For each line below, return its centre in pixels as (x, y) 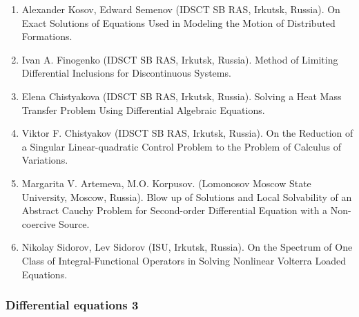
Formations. (47, 36)
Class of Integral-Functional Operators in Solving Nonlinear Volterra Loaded (184, 260)
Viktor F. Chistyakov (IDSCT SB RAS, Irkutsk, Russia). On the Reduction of (187, 133)
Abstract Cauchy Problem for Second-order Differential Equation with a (175, 210)
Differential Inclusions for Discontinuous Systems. (126, 73)
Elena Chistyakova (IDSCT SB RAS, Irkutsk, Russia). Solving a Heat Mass (182, 96)
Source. (74, 223)
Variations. (45, 160)
